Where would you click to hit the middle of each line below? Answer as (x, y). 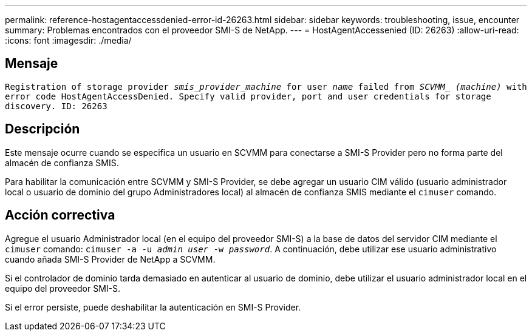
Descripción (43, 129)
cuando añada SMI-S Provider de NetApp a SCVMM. (110, 259)
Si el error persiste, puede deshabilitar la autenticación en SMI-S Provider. (153, 307)
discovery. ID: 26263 (56, 106)
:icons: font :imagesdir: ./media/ (68, 40)
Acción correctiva (60, 215)
